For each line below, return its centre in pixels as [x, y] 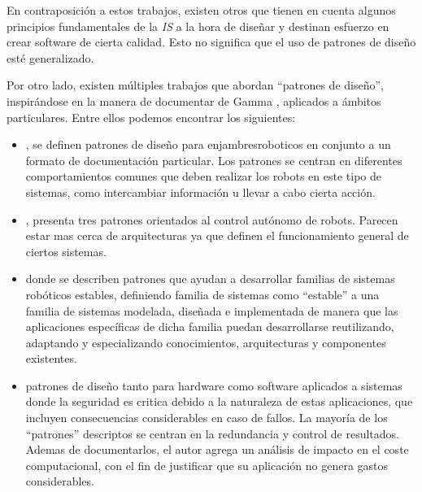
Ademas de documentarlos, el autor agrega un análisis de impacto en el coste [217, 449]
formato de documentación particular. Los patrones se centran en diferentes [214, 160]
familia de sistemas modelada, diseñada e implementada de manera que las [212, 310]
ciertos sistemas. [66, 251]
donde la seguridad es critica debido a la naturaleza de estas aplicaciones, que [219, 401]
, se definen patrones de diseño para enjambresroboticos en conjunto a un [208, 144]
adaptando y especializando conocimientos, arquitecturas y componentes [206, 342]
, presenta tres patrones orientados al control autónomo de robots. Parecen [212, 219]
